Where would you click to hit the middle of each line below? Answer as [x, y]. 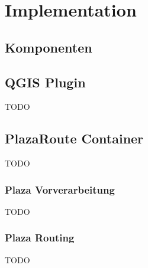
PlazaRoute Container [74, 138]
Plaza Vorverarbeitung [60, 189]
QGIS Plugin [45, 82]
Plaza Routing [40, 238]
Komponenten [49, 47]
